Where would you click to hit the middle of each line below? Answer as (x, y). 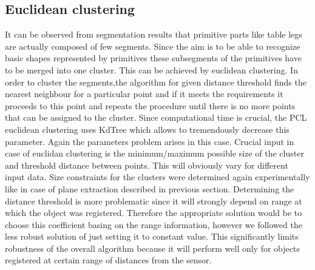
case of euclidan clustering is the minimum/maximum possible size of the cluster (154, 153)
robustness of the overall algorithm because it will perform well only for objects (152, 248)
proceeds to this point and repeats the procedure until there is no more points (150, 105)
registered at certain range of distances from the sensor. (108, 260)
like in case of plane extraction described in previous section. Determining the (150, 188)
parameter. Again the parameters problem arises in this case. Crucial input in (150, 141)
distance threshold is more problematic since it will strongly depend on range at (154, 201)
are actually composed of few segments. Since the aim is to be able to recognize (153, 46)
